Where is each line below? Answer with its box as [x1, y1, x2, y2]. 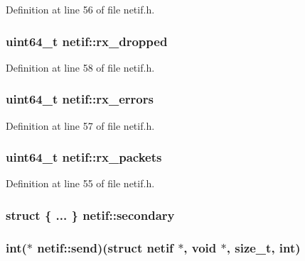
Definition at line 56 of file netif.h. [6, 2, 155, 16]
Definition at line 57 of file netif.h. [6, 118, 155, 133]
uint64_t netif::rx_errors [6, 90, 154, 108]
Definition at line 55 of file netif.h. [6, 176, 155, 191]
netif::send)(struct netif [37, 238, 173, 256]
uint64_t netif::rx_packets [6, 148, 162, 166]
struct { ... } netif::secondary [6, 206, 175, 223]
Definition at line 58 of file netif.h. [6, 60, 155, 74]
